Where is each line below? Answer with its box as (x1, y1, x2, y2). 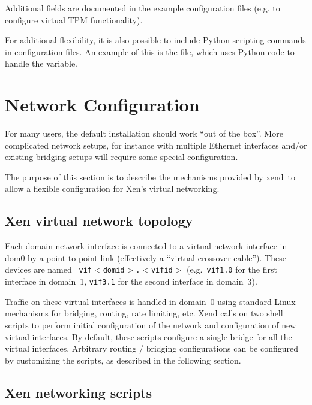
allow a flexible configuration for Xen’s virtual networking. (5, 182, 220, 195)
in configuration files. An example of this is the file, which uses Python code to (5, 45, 295, 58)
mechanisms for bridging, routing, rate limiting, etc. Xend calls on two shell (5, 307, 283, 319)
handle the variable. (5, 57, 78, 69)
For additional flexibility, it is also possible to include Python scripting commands (5, 34, 306, 46)
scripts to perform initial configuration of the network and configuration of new (5, 318, 296, 331)
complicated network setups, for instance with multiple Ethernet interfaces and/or (5, 138, 307, 151)
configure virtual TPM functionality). (5, 13, 143, 26)
